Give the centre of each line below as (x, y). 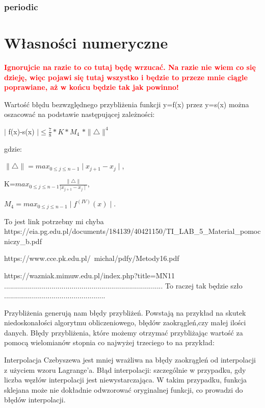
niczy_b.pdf (23, 241)
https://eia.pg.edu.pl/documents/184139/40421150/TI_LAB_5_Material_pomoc (132, 231)
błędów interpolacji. (35, 400)
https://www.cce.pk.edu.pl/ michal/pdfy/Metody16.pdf (92, 258)
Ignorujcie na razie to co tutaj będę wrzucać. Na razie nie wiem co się (130, 67)
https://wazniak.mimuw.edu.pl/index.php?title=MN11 (89, 275)
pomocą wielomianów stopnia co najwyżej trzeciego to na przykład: (109, 342)
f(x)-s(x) (21, 131)
